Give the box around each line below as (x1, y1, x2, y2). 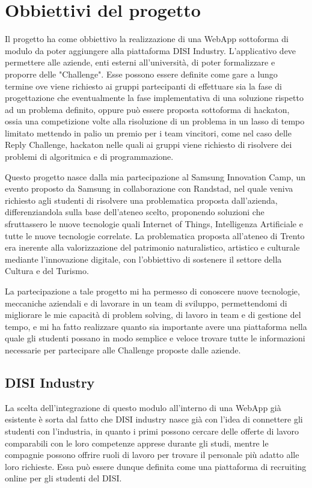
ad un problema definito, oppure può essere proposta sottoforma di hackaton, (5, 103, 290, 115)
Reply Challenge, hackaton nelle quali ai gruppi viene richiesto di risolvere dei (5, 138, 292, 151)
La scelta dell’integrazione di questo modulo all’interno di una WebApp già (5, 401, 281, 413)
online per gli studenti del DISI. (5, 472, 122, 484)
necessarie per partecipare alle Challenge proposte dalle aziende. (5, 343, 241, 356)
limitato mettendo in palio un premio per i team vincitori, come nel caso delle (5, 126, 292, 139)
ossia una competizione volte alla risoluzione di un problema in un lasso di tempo (5, 115, 305, 127)
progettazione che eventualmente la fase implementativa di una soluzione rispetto (5, 91, 304, 104)
